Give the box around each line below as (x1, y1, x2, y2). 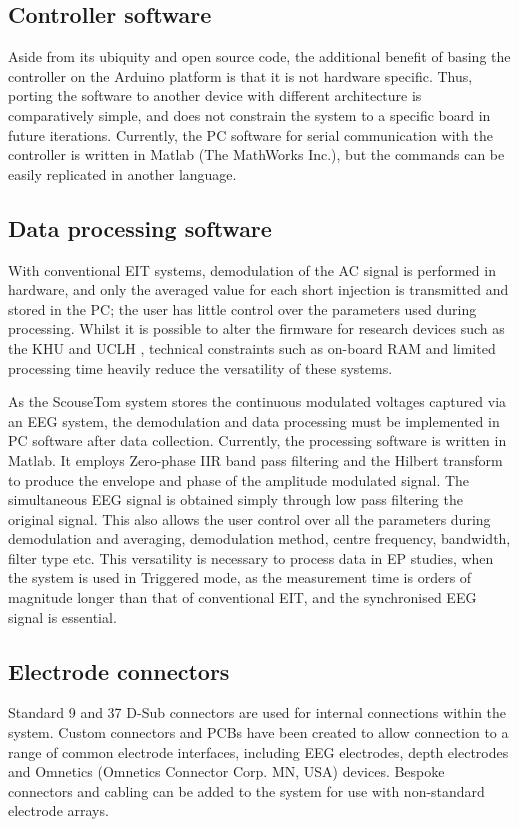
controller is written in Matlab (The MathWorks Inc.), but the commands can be (8, 144, 505, 165)
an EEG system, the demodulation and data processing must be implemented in (8, 410, 500, 431)
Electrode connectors (8, 655, 230, 686)
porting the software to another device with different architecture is (8, 85, 422, 106)
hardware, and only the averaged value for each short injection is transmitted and (8, 279, 509, 300)
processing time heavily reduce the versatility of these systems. (8, 357, 393, 378)
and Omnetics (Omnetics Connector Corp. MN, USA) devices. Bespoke (8, 761, 445, 782)
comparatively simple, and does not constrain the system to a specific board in (8, 104, 491, 125)
